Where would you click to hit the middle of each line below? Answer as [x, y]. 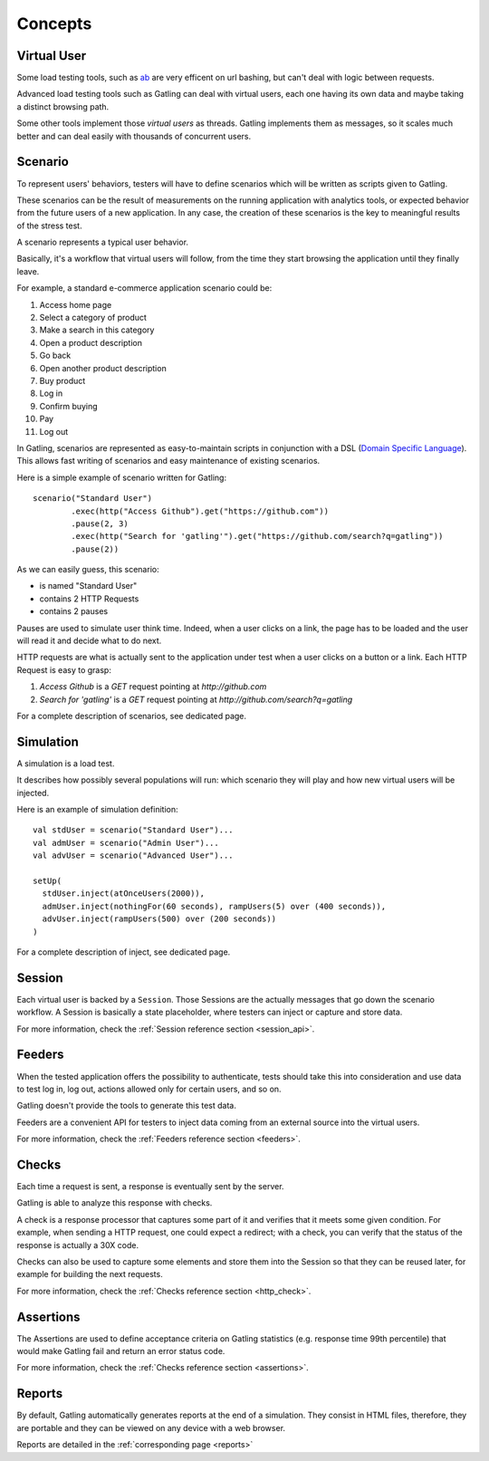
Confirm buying [69, 406]
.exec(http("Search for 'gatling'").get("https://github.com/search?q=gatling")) [257, 536]
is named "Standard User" [88, 586]
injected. [33, 793]
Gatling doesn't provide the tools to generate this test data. [127, 1106]
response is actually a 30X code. [78, 1245]
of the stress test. [49, 226]
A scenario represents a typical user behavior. [103, 242]
